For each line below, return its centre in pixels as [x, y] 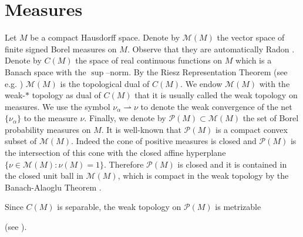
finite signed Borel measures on [61, 49]
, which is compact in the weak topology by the [203, 176]
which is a [254, 60]
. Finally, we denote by [125, 118]
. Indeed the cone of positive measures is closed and [164, 141]
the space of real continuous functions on [149, 60]
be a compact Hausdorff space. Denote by [105, 37]
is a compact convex [251, 129]
